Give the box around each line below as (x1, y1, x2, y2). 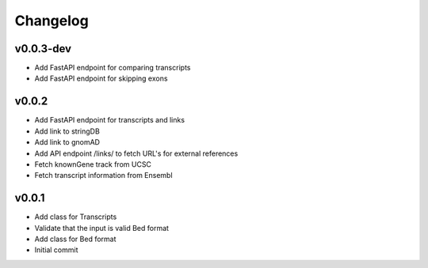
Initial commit (34, 245, 78, 255)
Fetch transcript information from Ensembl (34, 171, 174, 180)
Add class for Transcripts (34, 212, 117, 221)
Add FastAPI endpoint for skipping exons (34, 74, 168, 83)
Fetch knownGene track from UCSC (34, 159, 152, 169)
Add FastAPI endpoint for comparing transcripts (34, 63, 191, 73)
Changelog (14, 12, 89, 29)
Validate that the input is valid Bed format (34, 223, 170, 232)
